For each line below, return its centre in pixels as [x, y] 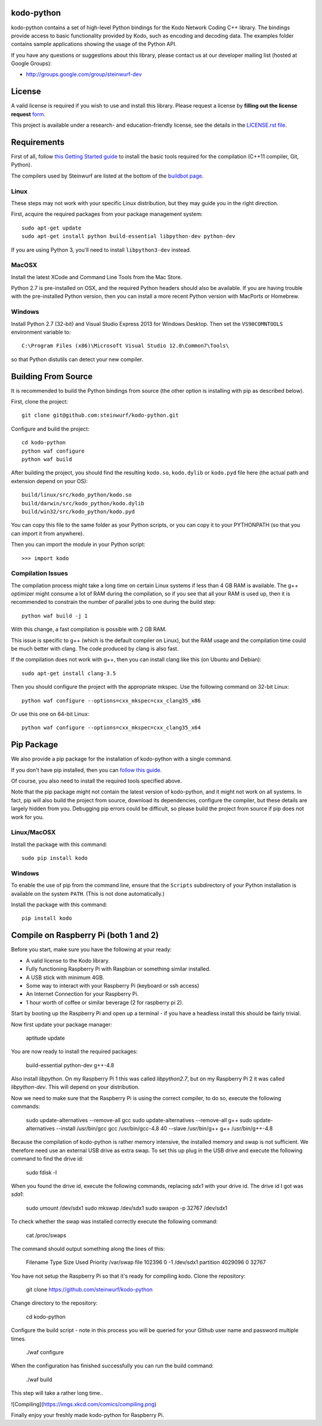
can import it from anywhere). [48, 533]
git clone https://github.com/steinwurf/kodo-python [89, 1290]
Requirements [38, 142]
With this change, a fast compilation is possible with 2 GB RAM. [89, 629]
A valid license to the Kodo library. [68, 960]
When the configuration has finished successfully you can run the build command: [112, 1366]
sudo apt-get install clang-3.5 [69, 673]
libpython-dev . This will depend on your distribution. [75, 1087]
